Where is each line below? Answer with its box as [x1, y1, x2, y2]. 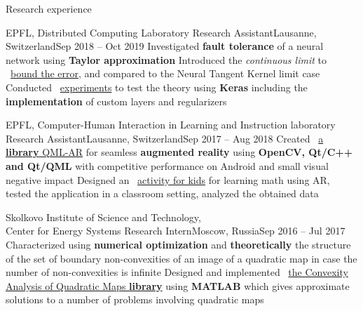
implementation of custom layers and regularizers [6, 93, 227, 108]
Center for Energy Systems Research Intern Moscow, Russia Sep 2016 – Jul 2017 [6, 223, 345, 238]
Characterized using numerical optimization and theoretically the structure [6, 237, 351, 251]
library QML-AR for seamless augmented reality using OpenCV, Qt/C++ [6, 145, 353, 159]
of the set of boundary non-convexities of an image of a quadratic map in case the [6, 251, 357, 265]
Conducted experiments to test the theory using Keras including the [6, 79, 308, 94]
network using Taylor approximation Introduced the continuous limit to [6, 52, 327, 67]
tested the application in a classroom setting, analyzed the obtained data [6, 186, 319, 201]
